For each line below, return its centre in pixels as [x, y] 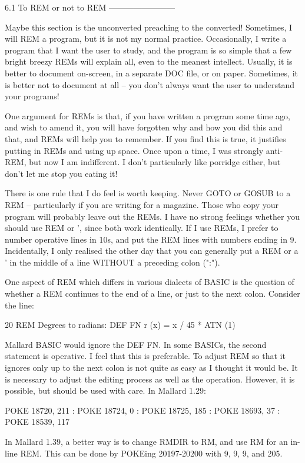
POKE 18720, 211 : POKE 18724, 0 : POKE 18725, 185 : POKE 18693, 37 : [142, 410]
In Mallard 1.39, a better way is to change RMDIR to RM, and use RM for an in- [152, 441]
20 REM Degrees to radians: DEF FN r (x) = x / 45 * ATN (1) [120, 325]
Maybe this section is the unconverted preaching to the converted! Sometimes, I [149, 27]
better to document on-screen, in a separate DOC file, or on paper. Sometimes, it [151, 73]
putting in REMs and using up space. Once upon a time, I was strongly [134, 150]
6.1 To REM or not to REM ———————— [90, 7]
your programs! [32, 96]
